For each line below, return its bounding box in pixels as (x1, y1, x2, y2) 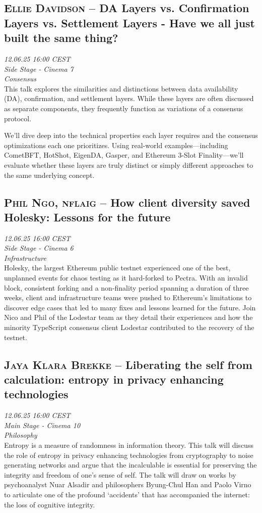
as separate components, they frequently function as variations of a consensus (4, 103, 243, 113)
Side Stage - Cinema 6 (4, 243, 74, 253)
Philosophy (4, 430, 37, 440)
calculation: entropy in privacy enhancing (4, 371, 224, 387)
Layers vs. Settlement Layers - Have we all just (4, 15, 255, 30)
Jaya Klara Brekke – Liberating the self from (4, 356, 252, 372)
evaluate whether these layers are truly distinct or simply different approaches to (4, 159, 253, 170)
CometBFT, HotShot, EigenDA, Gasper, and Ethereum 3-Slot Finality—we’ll (4, 150, 244, 160)
